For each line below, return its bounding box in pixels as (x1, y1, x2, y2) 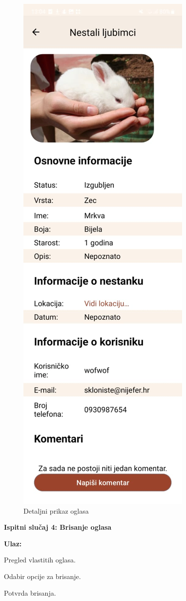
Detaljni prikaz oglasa (23, 505, 89, 516)
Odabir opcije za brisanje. (4, 571, 81, 581)
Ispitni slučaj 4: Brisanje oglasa (4, 522, 112, 532)
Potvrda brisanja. (4, 587, 56, 598)
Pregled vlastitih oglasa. (4, 555, 76, 565)
